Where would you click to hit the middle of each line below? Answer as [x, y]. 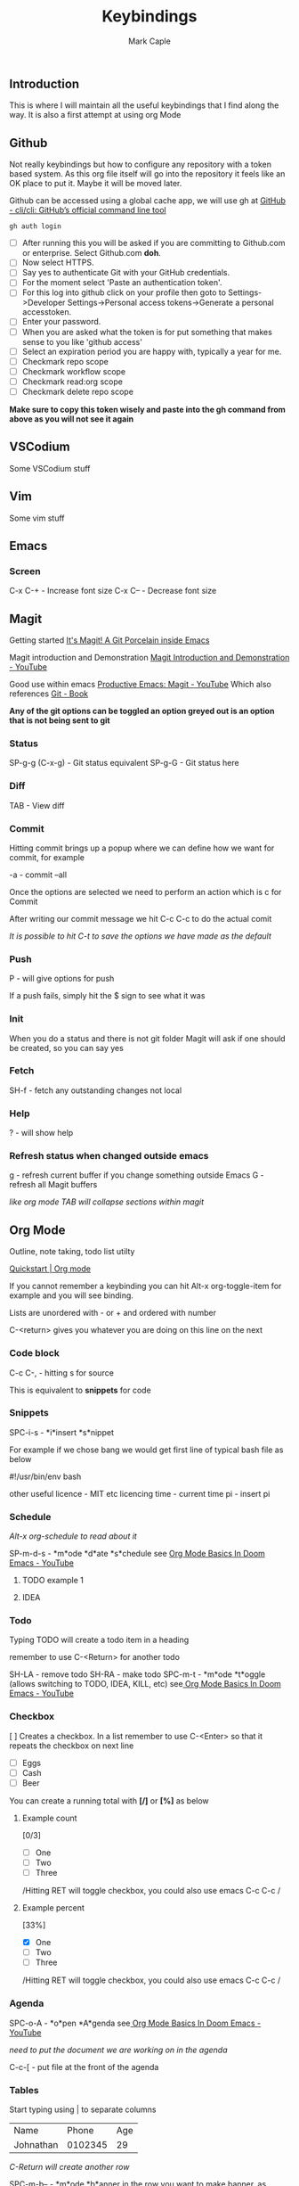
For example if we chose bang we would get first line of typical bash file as [146, 1450]
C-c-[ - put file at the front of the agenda [84, 2067]
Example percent [53, 1908]
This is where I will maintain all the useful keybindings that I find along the [144, 105]
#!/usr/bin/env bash [45, 1476]
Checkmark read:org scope [72, 382]
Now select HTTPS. [58, 263]
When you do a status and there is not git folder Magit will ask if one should [148, 1038]
